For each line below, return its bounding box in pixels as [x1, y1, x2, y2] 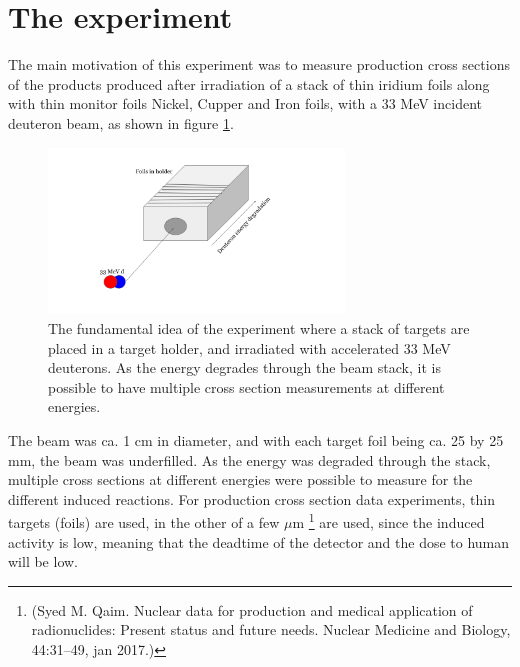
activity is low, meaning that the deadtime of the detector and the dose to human [8, 531, 510, 552]
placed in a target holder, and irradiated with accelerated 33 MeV [48, 337, 451, 358]
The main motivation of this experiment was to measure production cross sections [8, 54, 510, 75]
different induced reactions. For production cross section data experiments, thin [8, 488, 495, 509]
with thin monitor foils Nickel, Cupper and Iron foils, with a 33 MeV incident [8, 93, 482, 114]
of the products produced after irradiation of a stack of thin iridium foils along [8, 73, 490, 94]
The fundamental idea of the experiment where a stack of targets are [48, 318, 470, 339]
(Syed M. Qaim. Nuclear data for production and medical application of [31, 599, 473, 620]
